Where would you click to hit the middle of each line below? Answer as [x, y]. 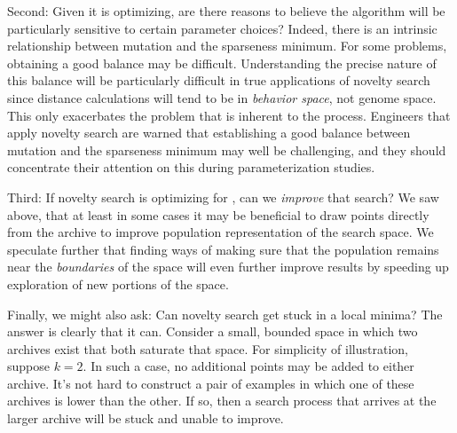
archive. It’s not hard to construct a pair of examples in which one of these [211, 383]
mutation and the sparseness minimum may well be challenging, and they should [227, 150]
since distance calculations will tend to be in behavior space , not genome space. [222, 97]
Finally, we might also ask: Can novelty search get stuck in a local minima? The [225, 314]
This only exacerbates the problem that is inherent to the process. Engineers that [229, 115]
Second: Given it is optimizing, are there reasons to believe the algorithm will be [226, 11]
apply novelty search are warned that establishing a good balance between [209, 133]
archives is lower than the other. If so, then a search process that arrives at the [222, 401]
